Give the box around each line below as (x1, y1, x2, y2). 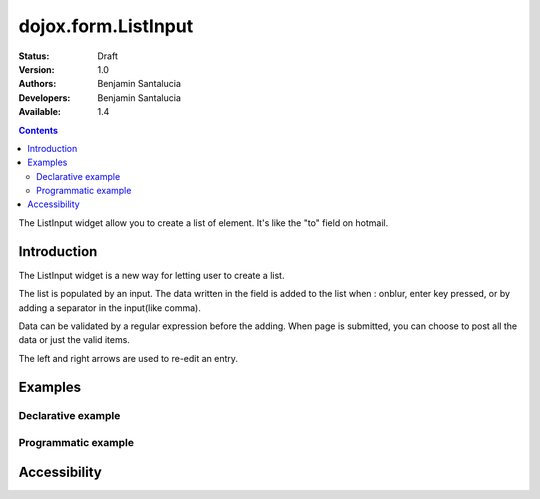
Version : (18, 63, 55, 75)
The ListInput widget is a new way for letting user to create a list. (18, 269, 285, 281)
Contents (18, 124, 59, 136)
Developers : (18, 91, 71, 104)
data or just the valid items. (18, 334, 130, 346)
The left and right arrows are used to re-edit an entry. (18, 352, 239, 364)
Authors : (18, 78, 57, 90)
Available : (18, 106, 62, 118)
